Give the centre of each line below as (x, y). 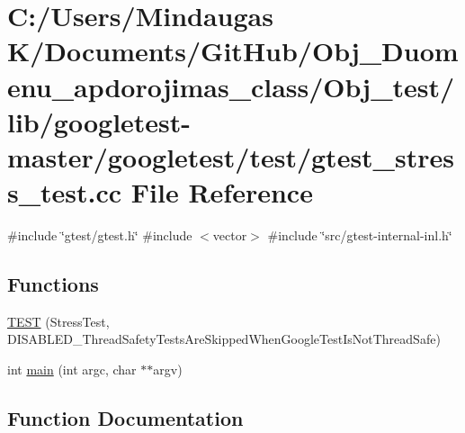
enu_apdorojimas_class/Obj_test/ (231, 86)
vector (230, 235)
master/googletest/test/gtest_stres (231, 156)
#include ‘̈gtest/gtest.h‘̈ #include (100, 235)
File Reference (222, 192)
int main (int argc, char (72, 370)
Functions (53, 284)
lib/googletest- (99, 121)
